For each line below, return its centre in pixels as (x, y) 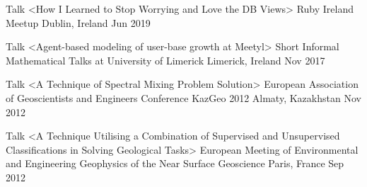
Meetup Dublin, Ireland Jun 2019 (78, 22)
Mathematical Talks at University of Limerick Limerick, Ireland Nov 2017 (165, 60)
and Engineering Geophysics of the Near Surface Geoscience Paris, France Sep (175, 163)
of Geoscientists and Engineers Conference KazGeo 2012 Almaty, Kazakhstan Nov (183, 97)
